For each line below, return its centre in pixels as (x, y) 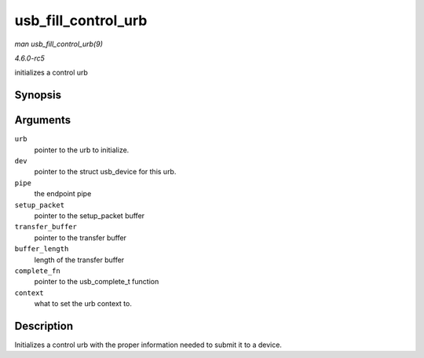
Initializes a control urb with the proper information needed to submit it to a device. (148, 345)
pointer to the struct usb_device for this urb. (105, 172)
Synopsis (38, 95)
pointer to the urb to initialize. (82, 150)
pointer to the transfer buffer (80, 237)
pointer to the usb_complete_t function (97, 282)
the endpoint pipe (63, 194)
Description (44, 326)
